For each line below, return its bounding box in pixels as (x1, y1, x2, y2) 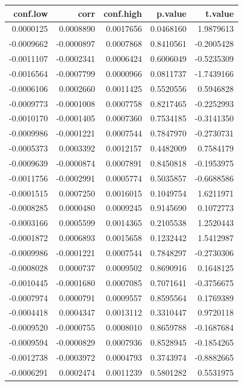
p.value (156, 7, 186, 19)
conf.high (103, 7, 143, 19)
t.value (205, 7, 234, 19)
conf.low (13, 7, 48, 19)
